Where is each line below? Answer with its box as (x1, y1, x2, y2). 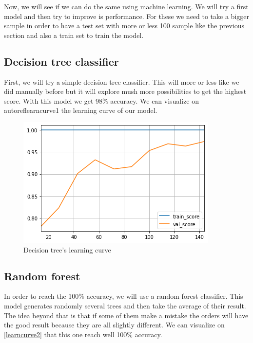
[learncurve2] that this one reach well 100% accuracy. (4, 329, 162, 339)
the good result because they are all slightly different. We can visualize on (4, 320, 225, 330)
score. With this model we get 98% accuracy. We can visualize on (4, 95, 199, 106)
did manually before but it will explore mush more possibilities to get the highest (4, 86, 247, 96)
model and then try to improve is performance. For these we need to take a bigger (4, 11, 249, 21)
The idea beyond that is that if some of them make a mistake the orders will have (4, 310, 249, 320)
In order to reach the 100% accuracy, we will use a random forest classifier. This (4, 291, 243, 301)
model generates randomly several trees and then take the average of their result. (4, 300, 246, 310)
